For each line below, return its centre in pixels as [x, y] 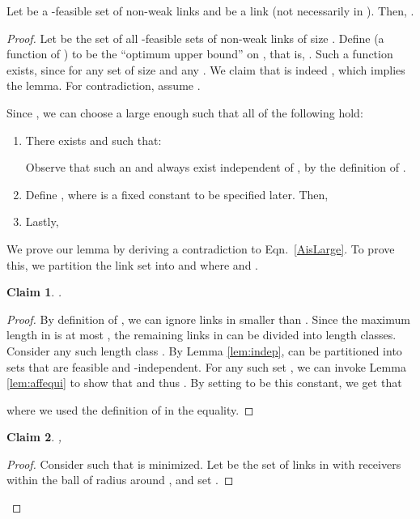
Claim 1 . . [34, 292]
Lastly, [42, 221]
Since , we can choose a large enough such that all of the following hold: [185, 112]
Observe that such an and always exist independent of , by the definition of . [216, 167]
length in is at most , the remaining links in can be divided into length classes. [202, 335]
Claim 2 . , [34, 437]
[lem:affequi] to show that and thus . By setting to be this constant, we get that [204, 383]
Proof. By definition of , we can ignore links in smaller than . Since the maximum [208, 319]
